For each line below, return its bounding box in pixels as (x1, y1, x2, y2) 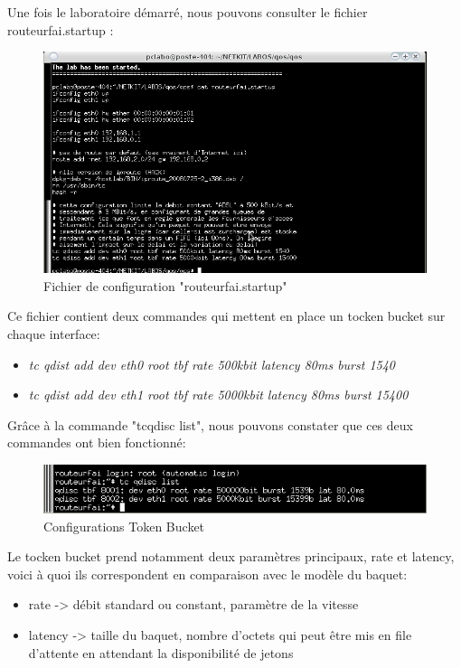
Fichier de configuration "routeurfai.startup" (43, 276, 287, 295)
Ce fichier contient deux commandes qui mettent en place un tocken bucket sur (7, 306, 446, 325)
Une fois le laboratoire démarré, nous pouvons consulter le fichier (7, 3, 368, 21)
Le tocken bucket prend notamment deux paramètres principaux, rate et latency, (7, 547, 455, 566)
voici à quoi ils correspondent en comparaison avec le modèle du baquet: (7, 564, 408, 583)
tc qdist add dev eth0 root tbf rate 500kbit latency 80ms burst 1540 (28, 354, 396, 373)
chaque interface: (7, 324, 100, 343)
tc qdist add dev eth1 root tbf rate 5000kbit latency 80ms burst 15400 (28, 385, 409, 404)
